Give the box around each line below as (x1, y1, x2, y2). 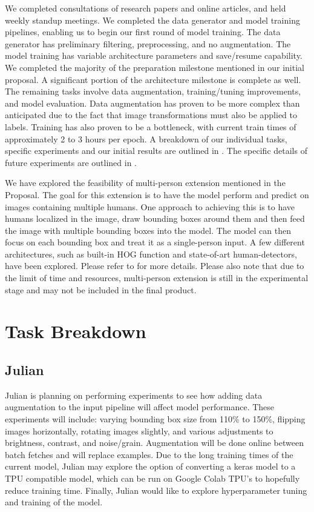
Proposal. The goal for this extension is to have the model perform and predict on (5, 188, 309, 201)
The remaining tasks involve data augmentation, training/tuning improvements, (5, 85, 301, 98)
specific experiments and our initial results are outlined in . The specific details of (5, 144, 307, 157)
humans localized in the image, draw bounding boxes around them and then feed (5, 212, 305, 225)
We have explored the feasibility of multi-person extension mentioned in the (5, 176, 286, 189)
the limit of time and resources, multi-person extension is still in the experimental (5, 271, 309, 284)
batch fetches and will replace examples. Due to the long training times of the (5, 448, 293, 460)
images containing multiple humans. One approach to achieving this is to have (5, 200, 295, 213)
